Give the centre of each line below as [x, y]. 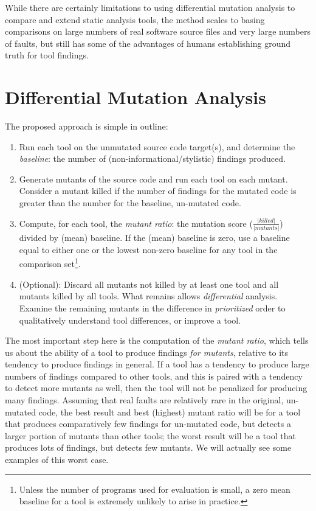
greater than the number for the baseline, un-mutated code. [130, 203]
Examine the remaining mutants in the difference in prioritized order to [152, 308]
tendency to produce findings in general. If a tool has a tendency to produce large [157, 364]
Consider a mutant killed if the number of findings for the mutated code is [158, 191]
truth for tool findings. [47, 55]
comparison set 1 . [50, 263]
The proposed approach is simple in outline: [87, 126]
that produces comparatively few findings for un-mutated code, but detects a [148, 424]
